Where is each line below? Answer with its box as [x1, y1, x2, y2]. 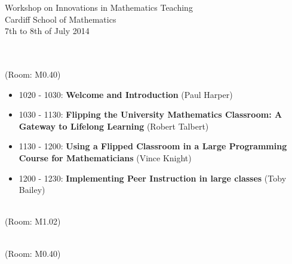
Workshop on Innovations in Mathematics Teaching [5, 1, 193, 13]
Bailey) [19, 183, 45, 196]
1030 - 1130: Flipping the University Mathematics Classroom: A [19, 108, 282, 121]
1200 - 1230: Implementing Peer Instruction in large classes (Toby [19, 171, 287, 184]
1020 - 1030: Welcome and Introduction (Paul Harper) [19, 88, 233, 100]
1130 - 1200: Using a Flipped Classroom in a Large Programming [19, 140, 287, 152]
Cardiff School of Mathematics [5, 13, 116, 25]
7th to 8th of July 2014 [5, 24, 90, 37]
